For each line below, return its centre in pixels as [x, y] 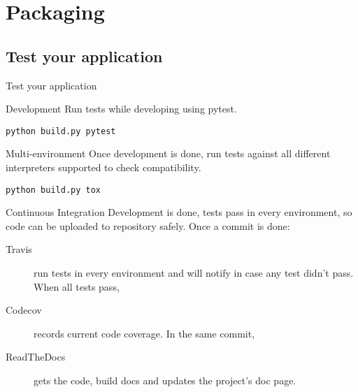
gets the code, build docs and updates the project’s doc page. [165, 380]
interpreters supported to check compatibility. [103, 167]
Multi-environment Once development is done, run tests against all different [168, 153]
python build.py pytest [61, 131]
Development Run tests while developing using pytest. [121, 109]
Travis [19, 249]
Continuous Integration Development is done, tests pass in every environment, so [179, 212]
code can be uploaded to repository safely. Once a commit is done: [148, 225]
